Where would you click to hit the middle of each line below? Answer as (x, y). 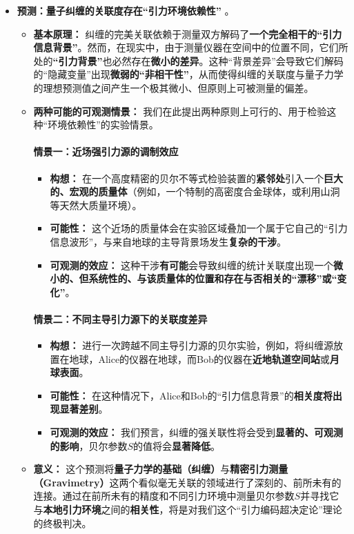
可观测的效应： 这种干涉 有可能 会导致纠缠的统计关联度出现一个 (192, 265)
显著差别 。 (84, 409)
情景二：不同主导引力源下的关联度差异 (120, 318)
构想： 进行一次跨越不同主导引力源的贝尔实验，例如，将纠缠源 (192, 345)
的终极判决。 (62, 523)
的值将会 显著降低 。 (176, 445)
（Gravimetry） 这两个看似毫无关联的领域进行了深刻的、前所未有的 (187, 482)
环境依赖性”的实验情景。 (103, 125)
